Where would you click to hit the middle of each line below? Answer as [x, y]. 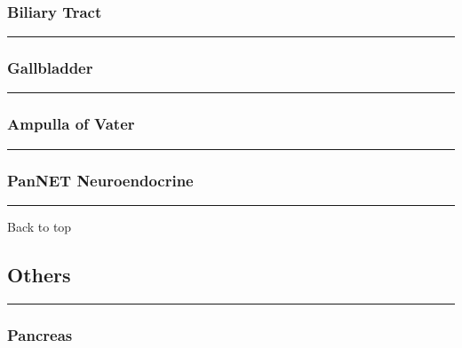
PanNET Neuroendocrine [100, 180]
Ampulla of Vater [71, 124]
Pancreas [40, 334]
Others [39, 274]
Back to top [40, 226]
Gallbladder [50, 68]
